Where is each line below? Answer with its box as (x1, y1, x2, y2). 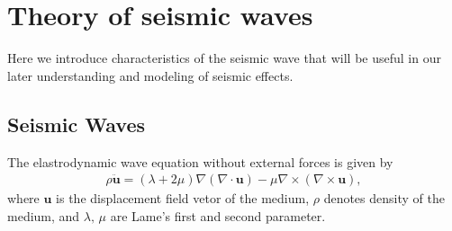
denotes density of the (323, 189, 445, 208)
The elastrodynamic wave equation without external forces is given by (7, 152, 393, 171)
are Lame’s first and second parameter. (110, 206, 326, 225)
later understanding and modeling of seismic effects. (7, 66, 294, 84)
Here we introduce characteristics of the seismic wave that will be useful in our (7, 49, 441, 67)
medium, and (7, 206, 80, 225)
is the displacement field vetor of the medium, (56, 189, 310, 208)
